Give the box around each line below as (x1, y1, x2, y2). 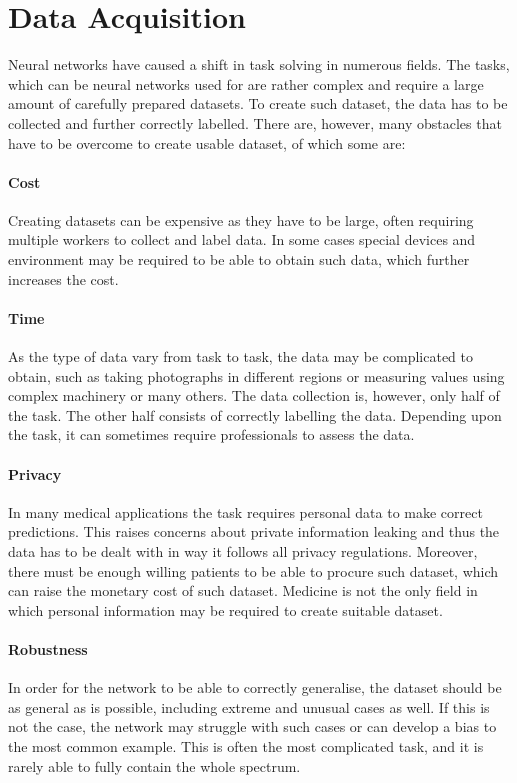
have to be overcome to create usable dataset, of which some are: (8, 132, 406, 153)
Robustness (8, 638, 88, 659)
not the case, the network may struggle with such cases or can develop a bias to (8, 716, 497, 737)
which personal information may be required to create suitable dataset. (8, 599, 443, 620)
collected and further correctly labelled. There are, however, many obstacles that (8, 112, 502, 133)
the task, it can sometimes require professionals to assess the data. (8, 424, 415, 445)
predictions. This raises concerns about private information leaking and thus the (8, 521, 500, 542)
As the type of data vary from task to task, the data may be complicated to (8, 346, 473, 367)
